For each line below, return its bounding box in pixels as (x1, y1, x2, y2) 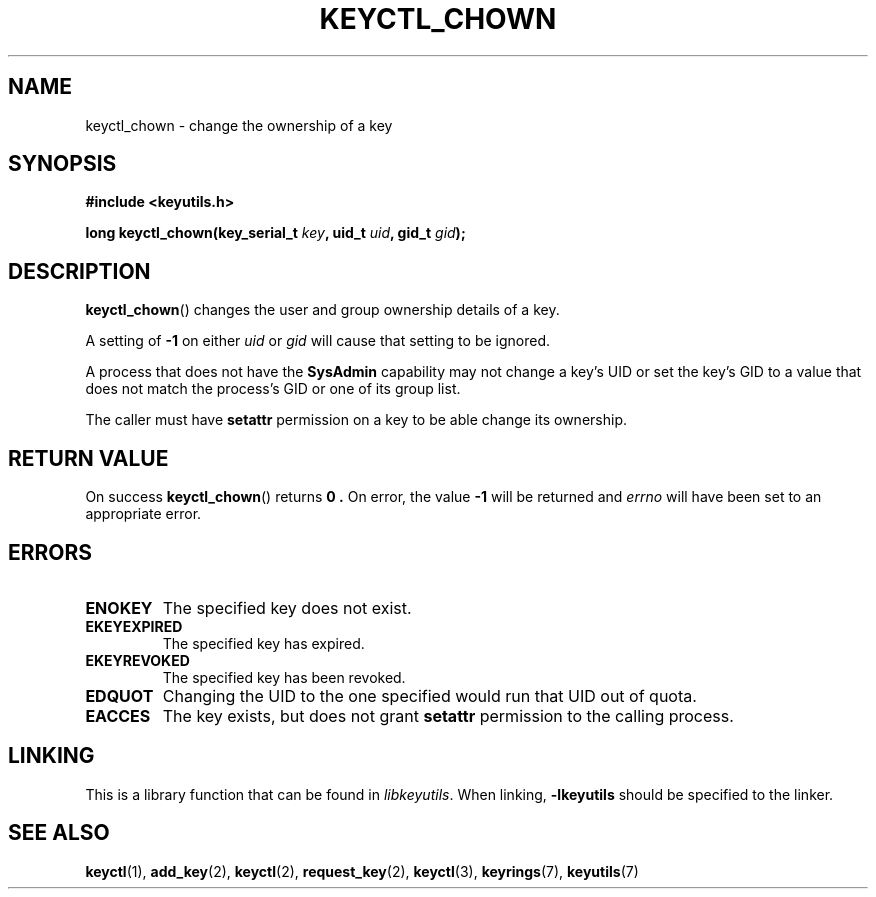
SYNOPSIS (8, 151, 117, 177)
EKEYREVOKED (85, 651, 190, 669)
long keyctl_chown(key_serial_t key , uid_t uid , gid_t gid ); (85, 224, 466, 242)
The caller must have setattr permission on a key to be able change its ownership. (85, 411, 627, 429)
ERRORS (8, 539, 93, 565)
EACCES (85, 705, 151, 726)
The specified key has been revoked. (162, 668, 406, 686)
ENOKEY (85, 597, 153, 618)
